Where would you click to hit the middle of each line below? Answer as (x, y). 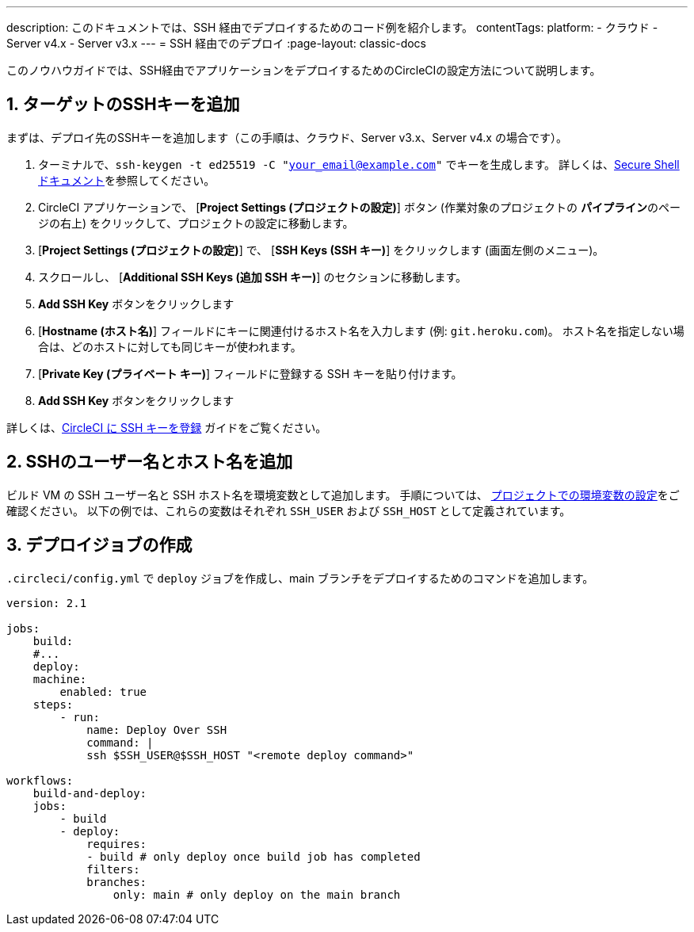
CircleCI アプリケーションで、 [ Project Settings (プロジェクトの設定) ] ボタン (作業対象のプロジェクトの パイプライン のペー (359, 207)
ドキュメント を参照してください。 (127, 180)
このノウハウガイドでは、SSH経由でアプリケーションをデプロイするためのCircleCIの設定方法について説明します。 (304, 70)
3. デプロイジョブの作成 (99, 545)
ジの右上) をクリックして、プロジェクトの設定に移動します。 (196, 223)
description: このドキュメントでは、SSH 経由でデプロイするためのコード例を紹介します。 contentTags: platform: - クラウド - (332, 27)
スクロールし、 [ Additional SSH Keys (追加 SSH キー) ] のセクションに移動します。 (253, 277)
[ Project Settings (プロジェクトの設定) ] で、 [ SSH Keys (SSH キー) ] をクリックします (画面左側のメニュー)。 (321, 250)
